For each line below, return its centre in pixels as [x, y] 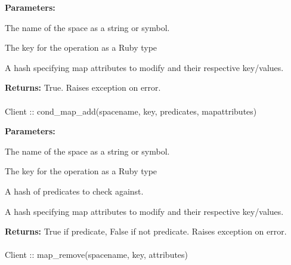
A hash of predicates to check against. [74, 191]
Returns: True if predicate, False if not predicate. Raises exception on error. [146, 231]
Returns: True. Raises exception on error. [83, 87]
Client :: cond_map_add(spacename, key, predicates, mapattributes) [131, 111]
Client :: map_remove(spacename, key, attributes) [97, 255]
